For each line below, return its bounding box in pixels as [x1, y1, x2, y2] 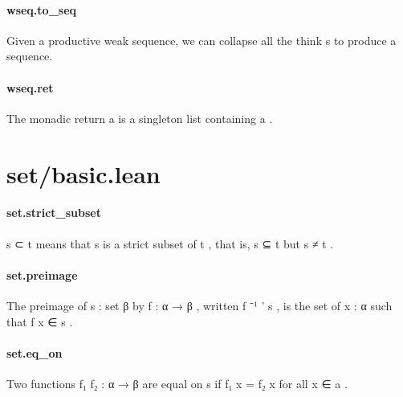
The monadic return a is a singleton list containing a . [6, 109, 273, 126]
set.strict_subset [6, 204, 101, 221]
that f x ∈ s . [6, 313, 73, 329]
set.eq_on [6, 344, 63, 361]
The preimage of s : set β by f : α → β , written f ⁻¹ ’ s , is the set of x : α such [6, 297, 393, 313]
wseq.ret [6, 79, 54, 96]
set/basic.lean [6, 157, 161, 190]
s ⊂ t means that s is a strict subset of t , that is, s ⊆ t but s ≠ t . [6, 235, 334, 252]
